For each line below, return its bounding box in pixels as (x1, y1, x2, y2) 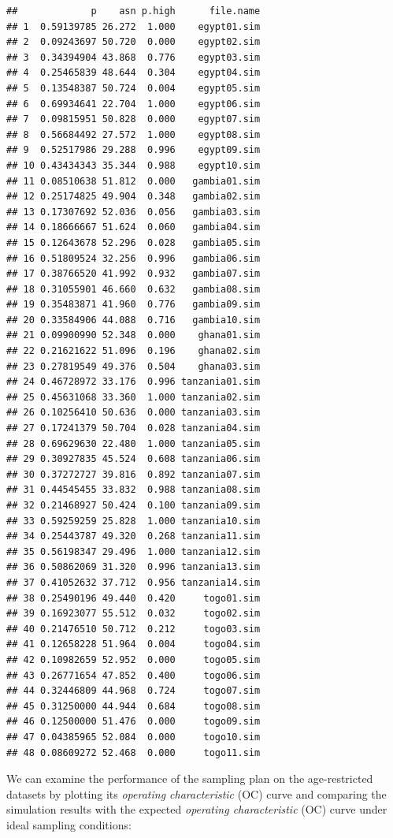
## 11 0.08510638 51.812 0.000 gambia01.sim (6, 175, 261, 187)
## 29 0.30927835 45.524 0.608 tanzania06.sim (6, 453, 261, 465)
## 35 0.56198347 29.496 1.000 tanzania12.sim (6, 546, 261, 557)
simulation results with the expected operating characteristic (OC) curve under (6, 801, 387, 818)
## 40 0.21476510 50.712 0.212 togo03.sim (6, 623, 261, 635)
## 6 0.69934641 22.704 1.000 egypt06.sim (6, 98, 261, 110)
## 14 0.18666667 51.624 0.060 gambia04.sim (6, 222, 261, 233)
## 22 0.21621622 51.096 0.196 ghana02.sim (6, 345, 261, 357)
